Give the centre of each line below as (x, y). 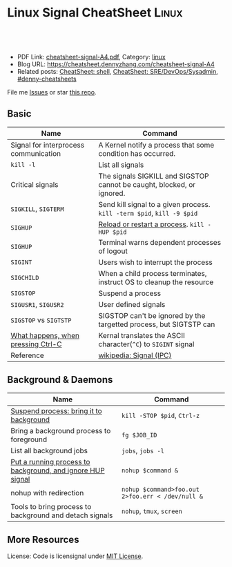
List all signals (121, 165)
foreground (29, 439)
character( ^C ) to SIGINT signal (146, 344)
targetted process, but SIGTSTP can (157, 324)
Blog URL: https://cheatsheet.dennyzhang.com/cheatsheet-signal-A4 (116, 64)
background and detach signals (62, 515)
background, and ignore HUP (58, 470)
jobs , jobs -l (143, 450)
